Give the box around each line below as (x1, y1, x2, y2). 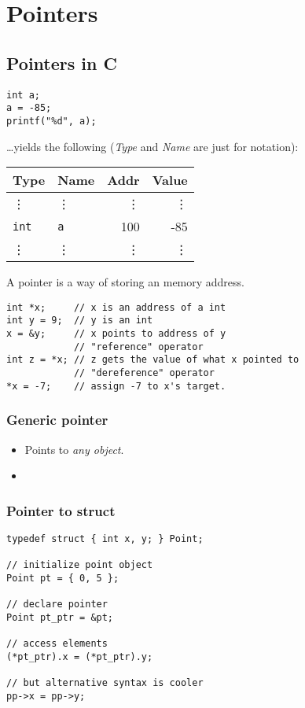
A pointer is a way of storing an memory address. (6, 274, 245, 290)
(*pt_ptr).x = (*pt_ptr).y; (6, 651, 153, 662)
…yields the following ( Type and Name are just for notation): (6, 138, 299, 154)
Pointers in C (6, 50, 117, 75)
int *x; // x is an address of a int (6, 301, 226, 313)
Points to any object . (24, 441, 124, 457)
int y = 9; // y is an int (6, 315, 153, 326)
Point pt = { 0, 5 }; (6, 572, 119, 584)
